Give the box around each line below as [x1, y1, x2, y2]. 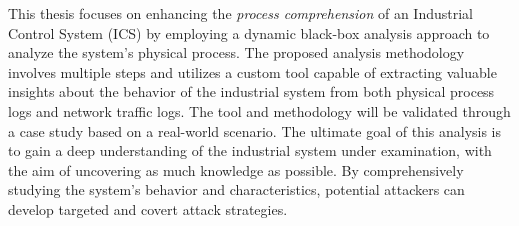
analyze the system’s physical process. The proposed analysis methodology [8, 42, 465, 63]
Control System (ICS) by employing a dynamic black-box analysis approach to [8, 22, 490, 43]
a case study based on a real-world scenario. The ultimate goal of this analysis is [8, 120, 502, 141]
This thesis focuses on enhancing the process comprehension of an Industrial [8, 3, 474, 23]
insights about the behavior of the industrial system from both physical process [8, 81, 495, 102]
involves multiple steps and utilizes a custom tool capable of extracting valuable [8, 61, 497, 82]
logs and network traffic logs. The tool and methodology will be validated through [8, 100, 511, 121]
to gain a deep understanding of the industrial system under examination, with [8, 140, 492, 161]
